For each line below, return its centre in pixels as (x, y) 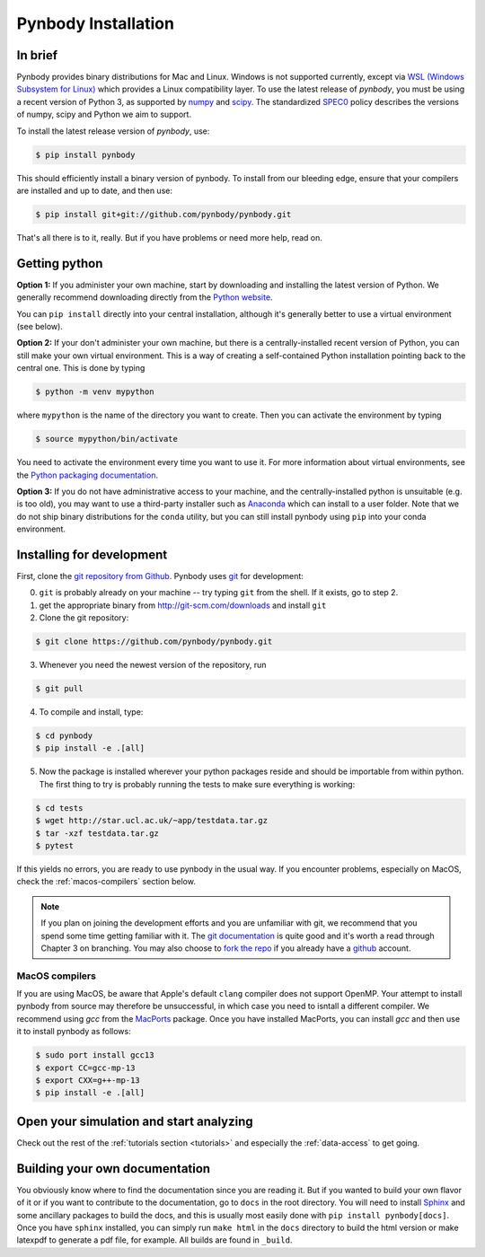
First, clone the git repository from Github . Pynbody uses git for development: (160, 576)
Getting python (60, 264)
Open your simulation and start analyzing (135, 1121)
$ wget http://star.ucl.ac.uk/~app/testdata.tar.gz (152, 821)
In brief (37, 55)
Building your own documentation (114, 1169)
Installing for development (92, 554)
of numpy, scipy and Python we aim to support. (104, 114)
